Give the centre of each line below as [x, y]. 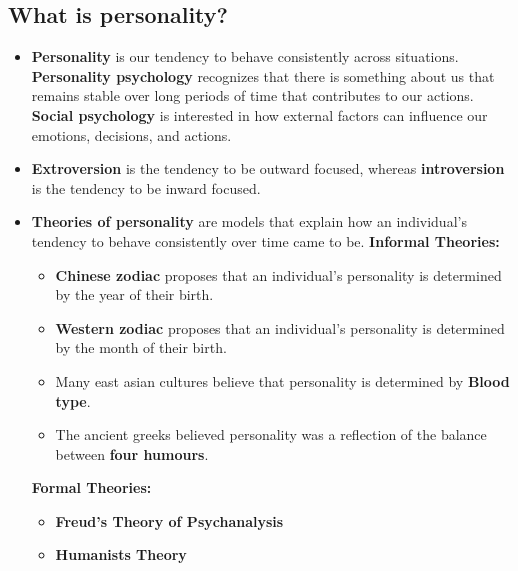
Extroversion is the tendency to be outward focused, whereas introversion [268, 168]
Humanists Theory [121, 554]
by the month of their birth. [141, 347]
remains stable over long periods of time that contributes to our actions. [252, 95]
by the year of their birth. [134, 294]
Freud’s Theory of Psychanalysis [169, 520]
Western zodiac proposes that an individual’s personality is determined [280, 327]
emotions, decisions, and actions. [131, 134]
